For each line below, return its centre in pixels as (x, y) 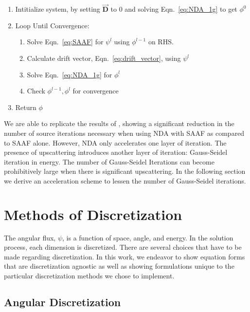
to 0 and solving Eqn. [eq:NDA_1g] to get (174, 9)
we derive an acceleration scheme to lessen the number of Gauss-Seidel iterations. (125, 180)
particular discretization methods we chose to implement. (89, 276)
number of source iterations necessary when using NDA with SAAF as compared (124, 133)
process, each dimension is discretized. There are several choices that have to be (123, 247)
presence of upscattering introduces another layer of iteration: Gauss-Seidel (116, 152)
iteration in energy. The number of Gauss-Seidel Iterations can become (109, 161)
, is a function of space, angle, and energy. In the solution (148, 237)
